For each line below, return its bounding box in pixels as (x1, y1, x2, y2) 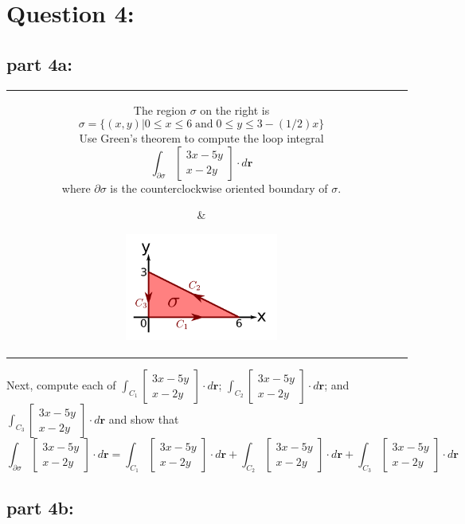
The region (133, 102, 186, 119)
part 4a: (6, 51, 73, 76)
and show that (108, 411, 179, 428)
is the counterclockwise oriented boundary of (110, 179, 328, 196)
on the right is (200, 102, 270, 119)
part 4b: (6, 495, 74, 519)
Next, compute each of (6, 377, 116, 393)
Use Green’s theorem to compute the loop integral (79, 129, 324, 146)
